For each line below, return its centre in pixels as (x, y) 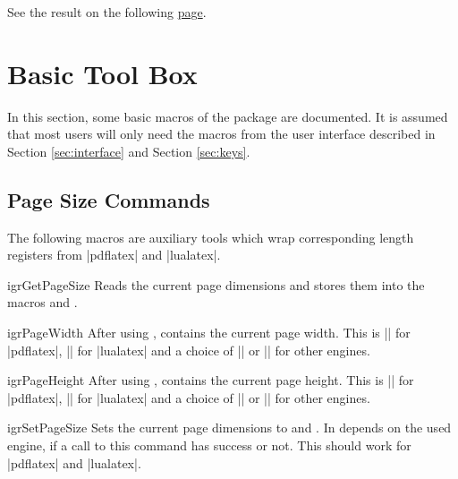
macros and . (42, 302)
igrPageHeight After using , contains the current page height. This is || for (211, 380)
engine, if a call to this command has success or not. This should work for (209, 445)
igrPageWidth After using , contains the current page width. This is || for (209, 333)
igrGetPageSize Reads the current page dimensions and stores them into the (216, 284)
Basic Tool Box (102, 73)
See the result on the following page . (107, 12)
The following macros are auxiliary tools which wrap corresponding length (211, 237)
